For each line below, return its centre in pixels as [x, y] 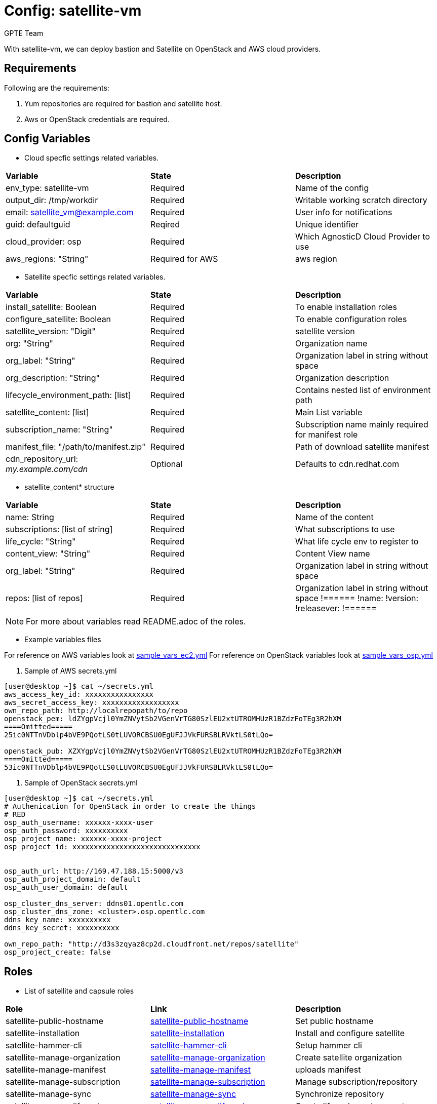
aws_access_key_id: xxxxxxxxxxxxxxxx [79, 695]
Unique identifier [327, 225]
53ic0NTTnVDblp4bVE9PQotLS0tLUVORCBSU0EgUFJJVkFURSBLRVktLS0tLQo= [139, 767]
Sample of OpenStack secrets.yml [81, 783]
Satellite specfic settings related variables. [95, 277]
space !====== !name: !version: [357, 598]
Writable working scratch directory [361, 200]
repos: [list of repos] [44, 598]
